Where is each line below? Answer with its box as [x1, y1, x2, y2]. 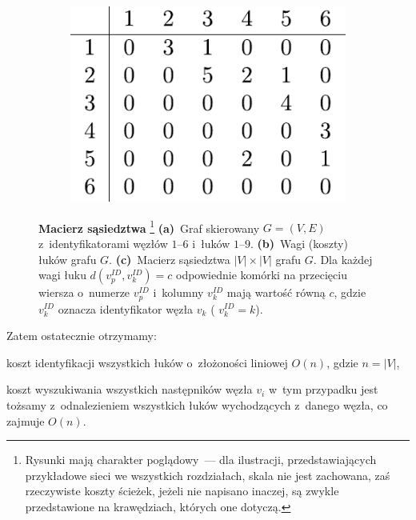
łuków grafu [38, 250, 97, 267]
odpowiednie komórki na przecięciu [176, 266, 347, 283]
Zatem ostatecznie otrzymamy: [6, 327, 157, 344]
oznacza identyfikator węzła [58, 300, 194, 317]
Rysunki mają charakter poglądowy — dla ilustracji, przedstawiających [25, 451, 377, 468]
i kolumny [153, 284, 204, 301]
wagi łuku [38, 266, 86, 283]
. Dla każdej [313, 250, 373, 267]
